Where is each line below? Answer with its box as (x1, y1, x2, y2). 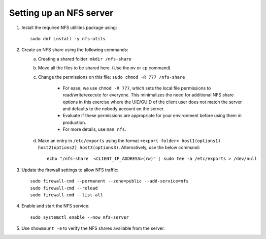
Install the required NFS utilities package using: (21, 25, 117, 30)
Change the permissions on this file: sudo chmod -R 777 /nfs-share (38, 74, 185, 80)
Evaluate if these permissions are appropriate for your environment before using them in (63, 113, 242, 119)
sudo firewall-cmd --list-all (30, 192, 103, 198)
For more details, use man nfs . (63, 126, 127, 132)
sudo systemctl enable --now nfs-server (30, 214, 129, 220)
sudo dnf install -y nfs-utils (30, 36, 106, 41)
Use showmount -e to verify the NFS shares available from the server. (21, 225, 165, 231)
